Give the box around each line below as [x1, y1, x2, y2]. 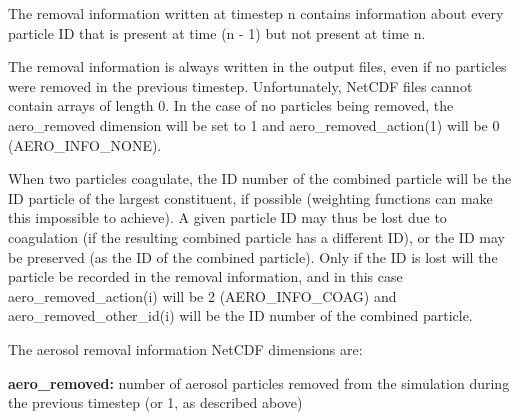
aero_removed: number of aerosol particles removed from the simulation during [8, 372, 510, 393]
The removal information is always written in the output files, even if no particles [8, 56, 507, 77]
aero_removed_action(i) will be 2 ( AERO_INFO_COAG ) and [8, 285, 397, 306]
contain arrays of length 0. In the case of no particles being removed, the [8, 95, 454, 116]
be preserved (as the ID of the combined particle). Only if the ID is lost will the [8, 246, 498, 267]
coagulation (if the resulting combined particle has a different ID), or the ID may [8, 226, 505, 247]
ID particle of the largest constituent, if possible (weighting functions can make [8, 187, 493, 208]
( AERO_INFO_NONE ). [8, 134, 162, 155]
